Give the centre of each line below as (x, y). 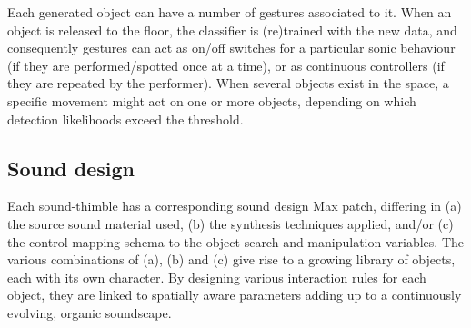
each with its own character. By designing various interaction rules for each (217, 277)
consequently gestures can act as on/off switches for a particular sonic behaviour (231, 48)
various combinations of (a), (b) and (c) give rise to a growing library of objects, (231, 259)
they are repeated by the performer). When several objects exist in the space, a (228, 83)
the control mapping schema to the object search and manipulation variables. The (236, 241)
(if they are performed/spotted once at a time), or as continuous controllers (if (226, 65)
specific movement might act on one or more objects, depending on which (212, 100)
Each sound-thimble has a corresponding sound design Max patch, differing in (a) (235, 206)
